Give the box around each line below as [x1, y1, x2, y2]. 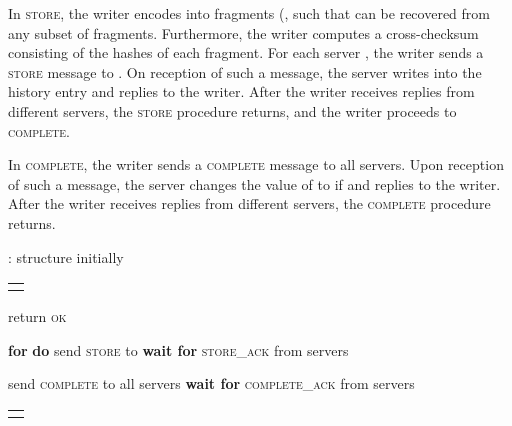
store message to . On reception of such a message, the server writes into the [8, 61, 482, 82]
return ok [8, 306, 67, 327]
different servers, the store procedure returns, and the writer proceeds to [8, 100, 457, 121]
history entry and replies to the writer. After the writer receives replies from [8, 81, 475, 102]
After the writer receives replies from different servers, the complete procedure [8, 193, 491, 214]
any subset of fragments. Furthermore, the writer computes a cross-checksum [8, 22, 479, 43]
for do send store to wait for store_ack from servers [8, 339, 349, 360]
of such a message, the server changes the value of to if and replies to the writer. [8, 173, 501, 194]
